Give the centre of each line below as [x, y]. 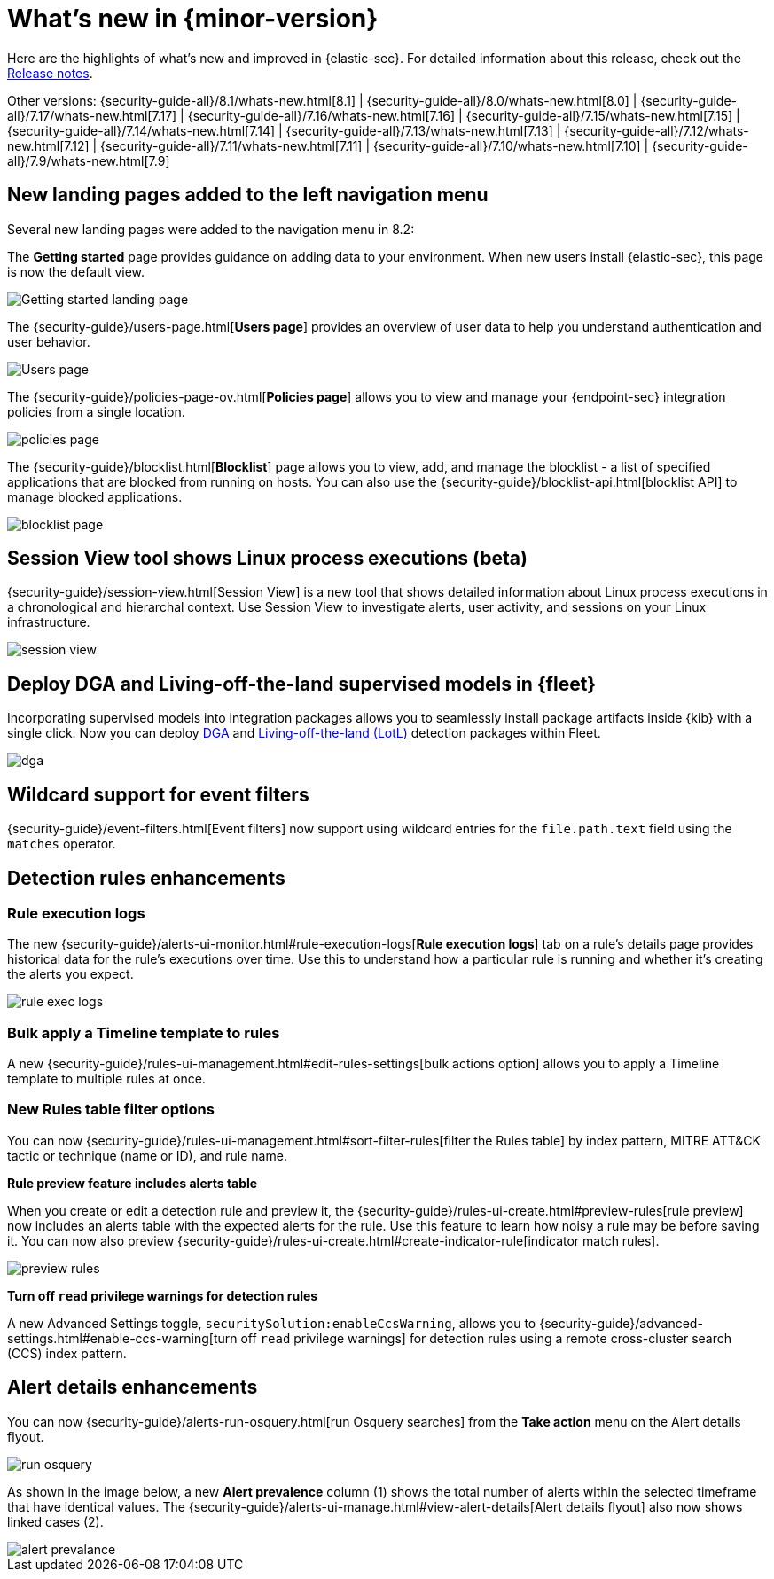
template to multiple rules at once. [106, 1079]
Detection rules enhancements [146, 878]
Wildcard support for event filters [158, 794]
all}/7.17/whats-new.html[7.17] [92, 115]
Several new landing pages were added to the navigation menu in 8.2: [211, 229]
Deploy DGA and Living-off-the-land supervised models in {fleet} [302, 684]
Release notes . [50, 73]
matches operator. [62, 844]
